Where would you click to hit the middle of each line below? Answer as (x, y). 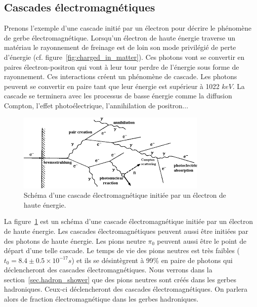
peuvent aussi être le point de (202, 241)
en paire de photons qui (197, 260)
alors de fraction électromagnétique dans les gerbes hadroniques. (101, 299)
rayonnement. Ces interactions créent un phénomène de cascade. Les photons (121, 76)
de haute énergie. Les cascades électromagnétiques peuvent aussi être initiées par (126, 231)
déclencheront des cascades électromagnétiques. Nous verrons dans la (108, 270)
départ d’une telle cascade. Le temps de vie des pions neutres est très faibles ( (122, 250)
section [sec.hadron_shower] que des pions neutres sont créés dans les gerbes (120, 279)
